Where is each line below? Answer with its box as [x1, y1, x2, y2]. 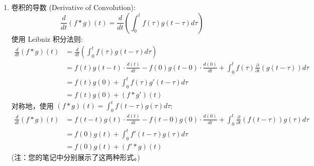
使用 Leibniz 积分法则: [11, 33, 83, 44]
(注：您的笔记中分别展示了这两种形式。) [11, 151, 140, 162]
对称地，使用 [11, 100, 54, 111]
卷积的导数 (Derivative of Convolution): [11, 2, 136, 12]
